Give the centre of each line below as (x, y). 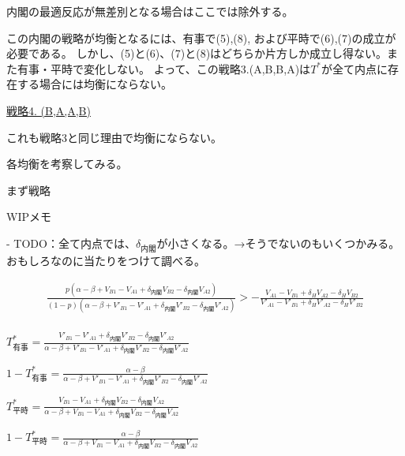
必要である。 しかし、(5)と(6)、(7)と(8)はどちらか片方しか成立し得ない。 (197, 53)
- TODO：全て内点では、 (71, 243)
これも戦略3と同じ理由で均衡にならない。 (114, 137)
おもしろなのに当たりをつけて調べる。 (106, 261)
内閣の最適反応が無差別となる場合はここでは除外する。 (150, 11)
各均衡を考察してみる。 (67, 164)
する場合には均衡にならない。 (94, 84)
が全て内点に (354, 68)
